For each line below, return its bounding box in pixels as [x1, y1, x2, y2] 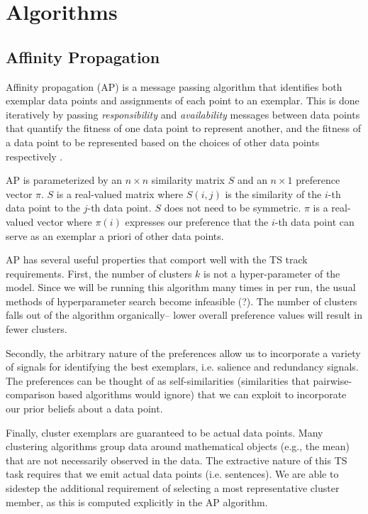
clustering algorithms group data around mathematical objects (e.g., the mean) [6, 439, 350, 454]
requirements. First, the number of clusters [6, 266, 192, 280]
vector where [36, 214, 92, 229]
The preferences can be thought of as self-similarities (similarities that [6, 373, 310, 388]
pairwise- [313, 373, 352, 388]
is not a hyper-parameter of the [203, 266, 340, 280]
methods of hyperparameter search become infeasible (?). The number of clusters [6, 293, 357, 308]
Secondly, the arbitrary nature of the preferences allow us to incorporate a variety [6, 345, 361, 360]
